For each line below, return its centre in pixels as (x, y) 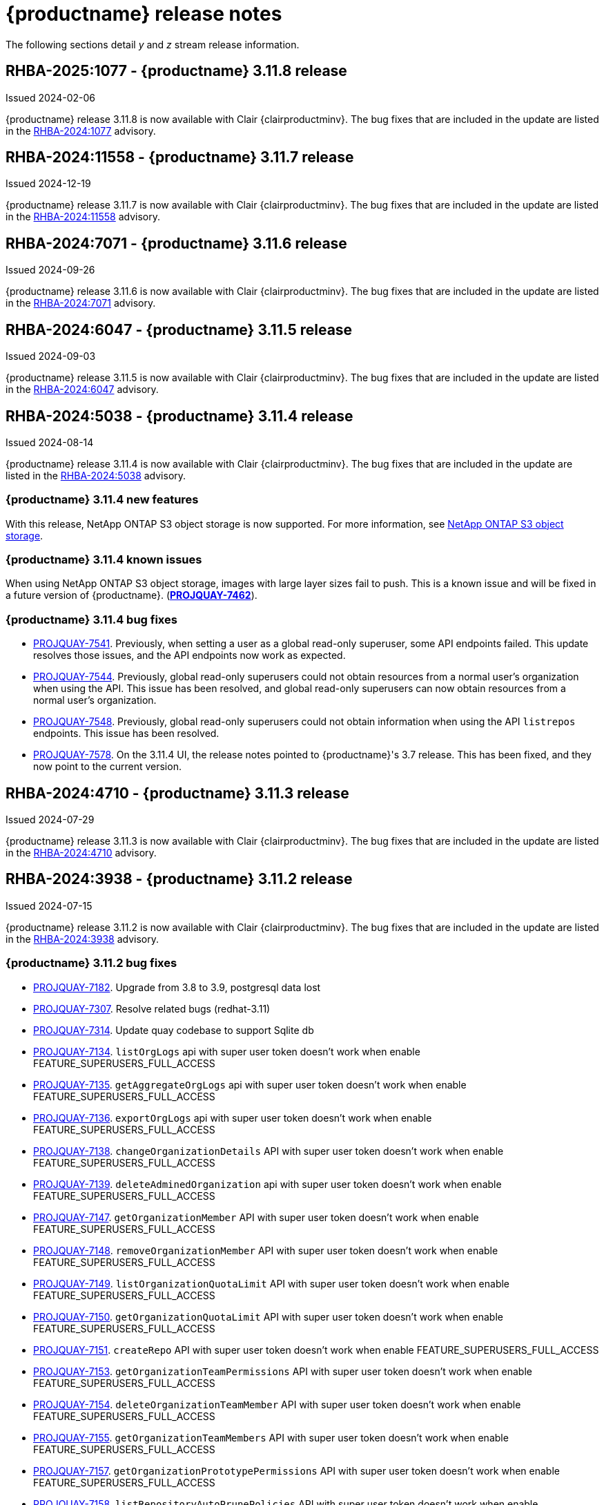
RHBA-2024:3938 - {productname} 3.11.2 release (179, 879)
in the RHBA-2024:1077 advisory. (81, 131)
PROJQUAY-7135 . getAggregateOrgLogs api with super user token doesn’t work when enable (250, 1084)
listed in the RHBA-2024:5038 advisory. (96, 475)
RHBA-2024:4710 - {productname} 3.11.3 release (177, 793)
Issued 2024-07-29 (50, 820)
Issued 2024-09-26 (50, 270)
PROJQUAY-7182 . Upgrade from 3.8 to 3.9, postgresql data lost (177, 987)
